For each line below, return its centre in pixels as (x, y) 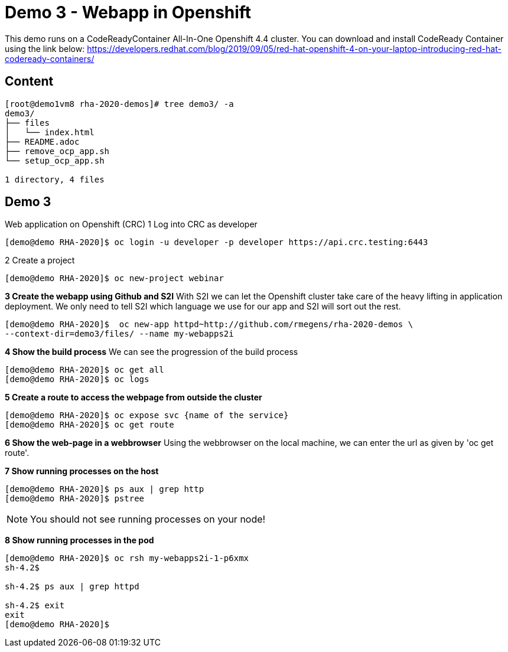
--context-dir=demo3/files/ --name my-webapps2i (119, 334)
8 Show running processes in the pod (79, 540)
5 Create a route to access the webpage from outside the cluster (133, 397)
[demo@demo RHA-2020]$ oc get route (89, 425)
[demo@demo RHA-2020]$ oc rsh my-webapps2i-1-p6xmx (127, 558)
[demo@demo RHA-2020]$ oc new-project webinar (114, 278)
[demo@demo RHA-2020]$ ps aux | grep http (105, 489)
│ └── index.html (50, 132)
